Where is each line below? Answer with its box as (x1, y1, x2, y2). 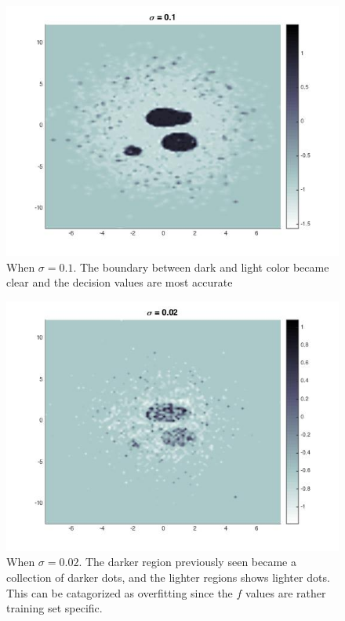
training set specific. (6, 600, 103, 616)
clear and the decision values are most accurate (6, 274, 233, 290)
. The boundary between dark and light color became (73, 258, 329, 275)
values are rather (245, 584, 326, 601)
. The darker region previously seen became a (78, 553, 296, 570)
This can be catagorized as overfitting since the (6, 584, 233, 601)
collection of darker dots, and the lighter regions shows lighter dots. (6, 568, 330, 585)
